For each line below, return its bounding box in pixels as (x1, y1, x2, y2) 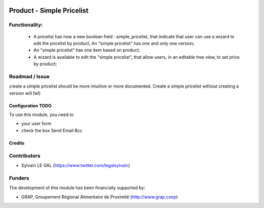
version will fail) (9, 90, 41, 96)
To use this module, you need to (9, 112, 74, 117)
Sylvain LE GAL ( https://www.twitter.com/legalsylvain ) (21, 162, 131, 168)
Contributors (9, 152, 41, 159)
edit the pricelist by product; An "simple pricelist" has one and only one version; (33, 40, 195, 46)
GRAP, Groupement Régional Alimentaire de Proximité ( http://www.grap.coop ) (21, 194, 178, 200)
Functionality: (9, 22, 43, 28)
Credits (9, 140, 24, 146)
